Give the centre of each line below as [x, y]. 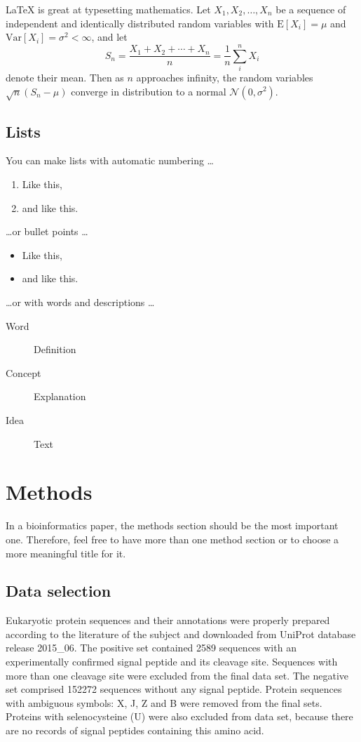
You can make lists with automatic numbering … [110, 160]
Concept [23, 372]
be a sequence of [311, 9]
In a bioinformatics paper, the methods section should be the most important [172, 525]
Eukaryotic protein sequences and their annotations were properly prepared [168, 620]
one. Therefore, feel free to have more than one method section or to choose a [172, 539]
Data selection [59, 591]
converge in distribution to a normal [149, 91]
